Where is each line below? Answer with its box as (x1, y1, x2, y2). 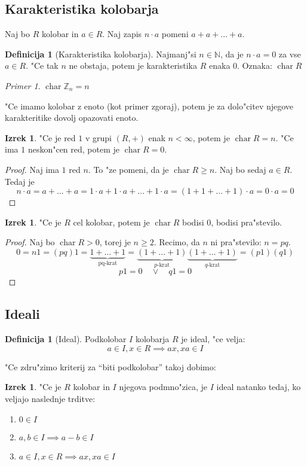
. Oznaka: (237, 59, 272, 72)
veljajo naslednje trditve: (5, 392, 96, 404)
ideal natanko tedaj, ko (216, 380, 301, 393)
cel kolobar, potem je (73, 215, 150, 228)
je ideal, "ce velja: (181, 333, 245, 345)
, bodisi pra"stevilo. (211, 215, 282, 228)
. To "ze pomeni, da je (88, 163, 169, 175)
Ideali (5, 304, 40, 323)
